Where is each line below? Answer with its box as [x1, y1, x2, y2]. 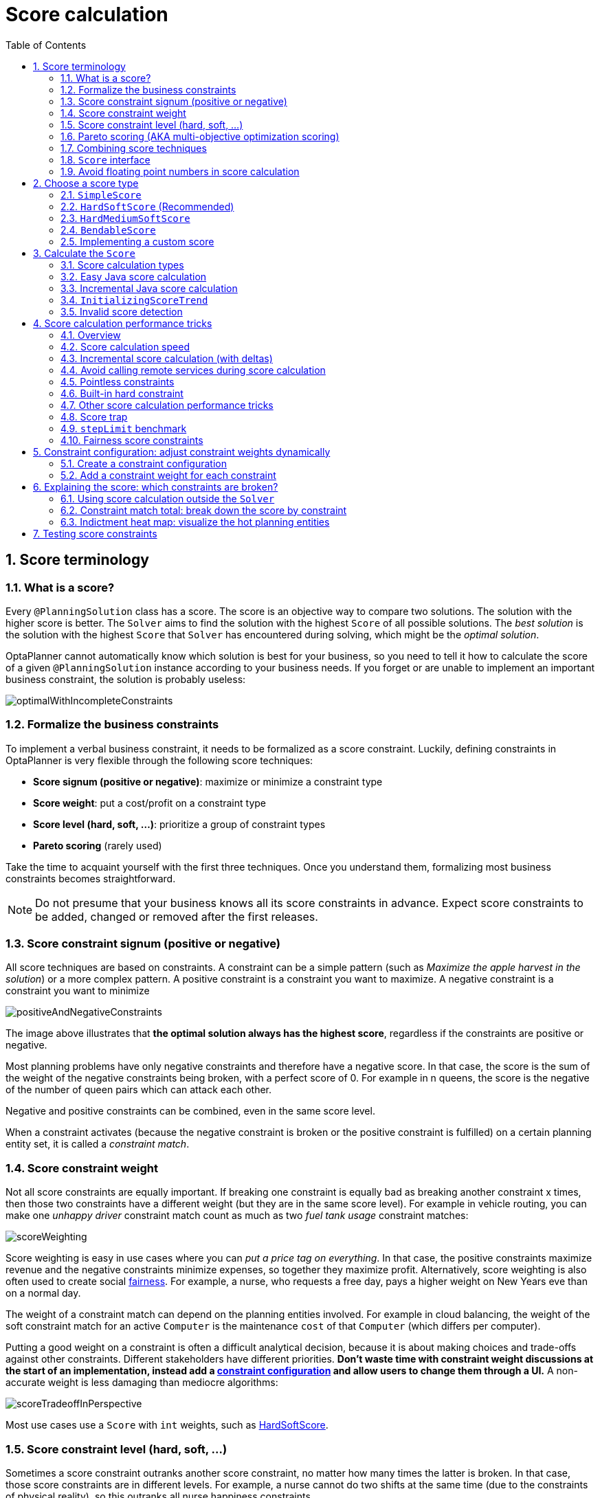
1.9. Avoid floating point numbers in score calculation [60, 165, 300, 177]
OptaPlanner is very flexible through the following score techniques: [5, 754, 313, 766]
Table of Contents [5, 38, 87, 51]
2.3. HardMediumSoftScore [60, 212, 190, 224]
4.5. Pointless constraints [60, 375, 175, 388]
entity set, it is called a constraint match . [5, 1138, 190, 1150]
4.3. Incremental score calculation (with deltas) [60, 352, 273, 364]
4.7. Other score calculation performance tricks [60, 399, 274, 411]
